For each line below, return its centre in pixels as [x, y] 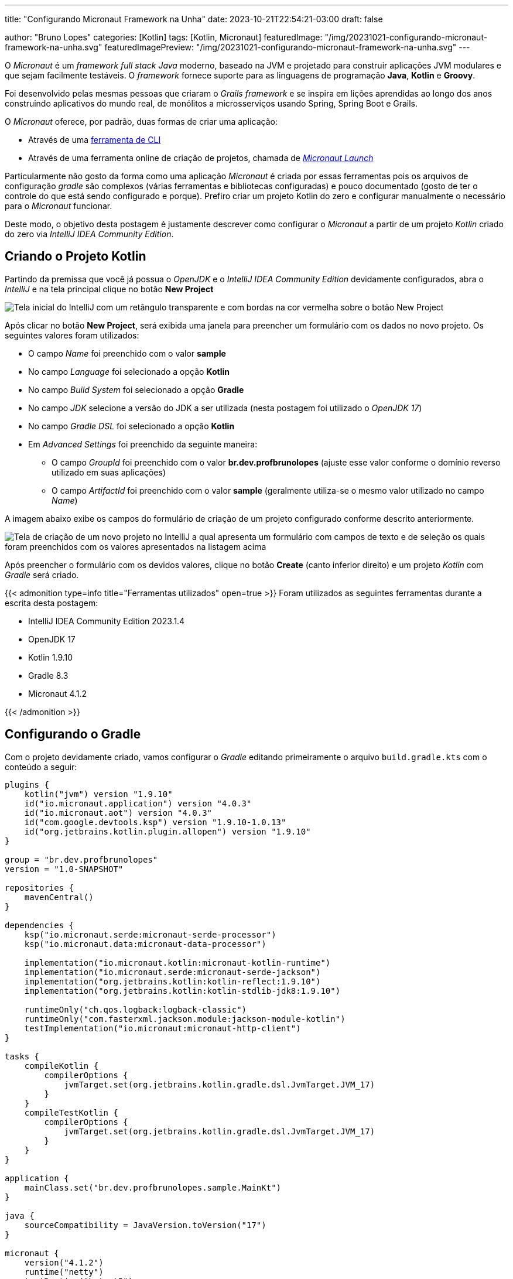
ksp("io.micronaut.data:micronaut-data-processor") [145, 944]
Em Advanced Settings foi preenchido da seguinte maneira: [143, 444]
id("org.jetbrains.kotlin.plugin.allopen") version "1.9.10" [167, 831]
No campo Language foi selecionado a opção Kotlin [129, 371]
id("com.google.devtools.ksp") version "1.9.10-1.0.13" [155, 822]
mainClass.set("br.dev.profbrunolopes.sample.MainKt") [153, 1187]
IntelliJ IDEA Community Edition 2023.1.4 [107, 621]
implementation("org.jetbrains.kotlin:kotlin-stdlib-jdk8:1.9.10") [182, 991]
